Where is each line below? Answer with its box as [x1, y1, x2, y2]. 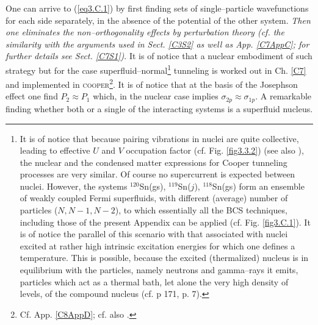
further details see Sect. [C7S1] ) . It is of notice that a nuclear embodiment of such [5, 49, 313, 62]
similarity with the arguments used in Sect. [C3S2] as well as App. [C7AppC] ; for [5, 37, 309, 50]
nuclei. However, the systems [20, 179, 128, 192]
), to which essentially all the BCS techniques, [115, 204, 287, 216]
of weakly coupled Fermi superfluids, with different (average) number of [20, 191, 288, 204]
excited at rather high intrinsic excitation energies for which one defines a [20, 239, 295, 252]
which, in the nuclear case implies [93, 90, 219, 102]
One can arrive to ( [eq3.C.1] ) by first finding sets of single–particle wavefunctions [5, 2, 309, 14]
